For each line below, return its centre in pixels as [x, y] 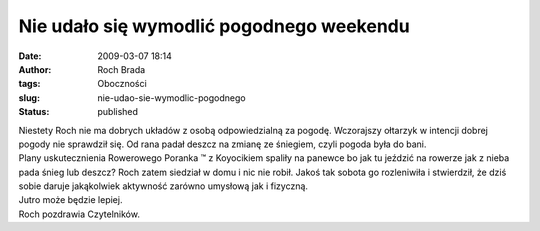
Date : [30, 56]
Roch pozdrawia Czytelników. [79, 214]
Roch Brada [121, 69]
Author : [35, 69]
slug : [29, 97]
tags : [29, 84]
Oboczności [122, 84]
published [118, 112]
